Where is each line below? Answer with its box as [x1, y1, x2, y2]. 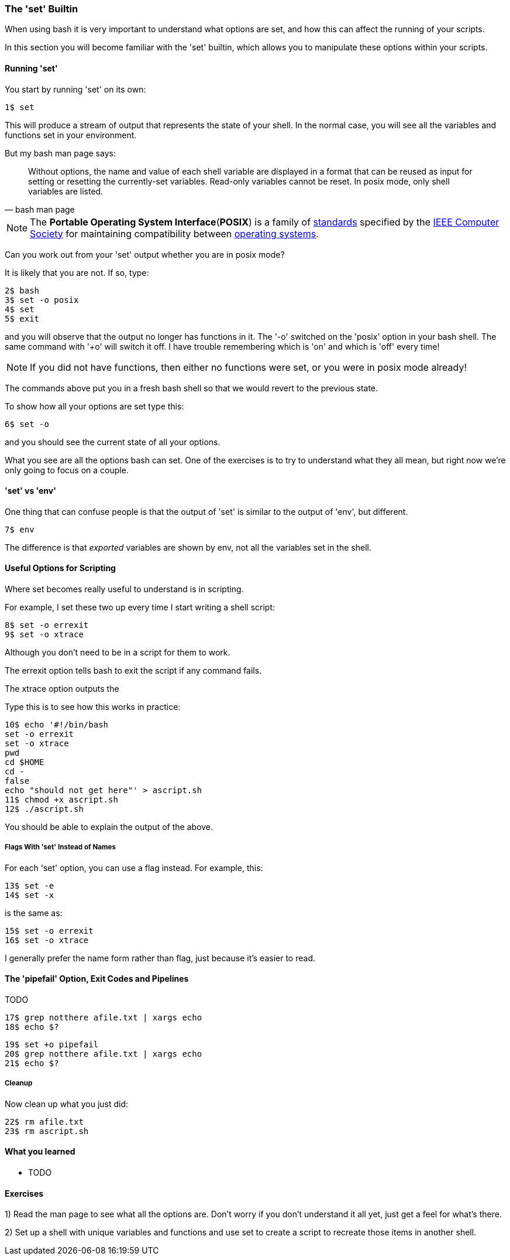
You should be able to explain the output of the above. [5, 822, 213, 832]
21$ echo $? [5, 1058, 59, 1068]
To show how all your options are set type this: [5, 401, 184, 411]
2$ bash [5, 285, 40, 295]
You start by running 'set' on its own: [5, 84, 146, 94]
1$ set [5, 102, 35, 112]
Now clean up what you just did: [5, 1098, 129, 1109]
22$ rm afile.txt [5, 1116, 84, 1126]
